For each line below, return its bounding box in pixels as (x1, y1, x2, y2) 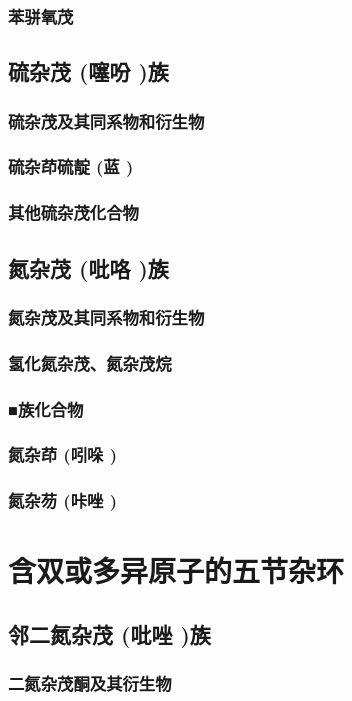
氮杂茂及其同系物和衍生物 (8, 304, 205, 329)
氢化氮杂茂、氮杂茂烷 (8, 350, 172, 375)
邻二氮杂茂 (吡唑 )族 (8, 618, 211, 649)
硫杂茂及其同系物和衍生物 (8, 108, 205, 133)
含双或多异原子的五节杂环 (8, 550, 345, 591)
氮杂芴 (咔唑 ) (8, 488, 117, 513)
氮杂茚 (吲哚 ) (8, 442, 117, 467)
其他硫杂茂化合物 (8, 200, 139, 225)
